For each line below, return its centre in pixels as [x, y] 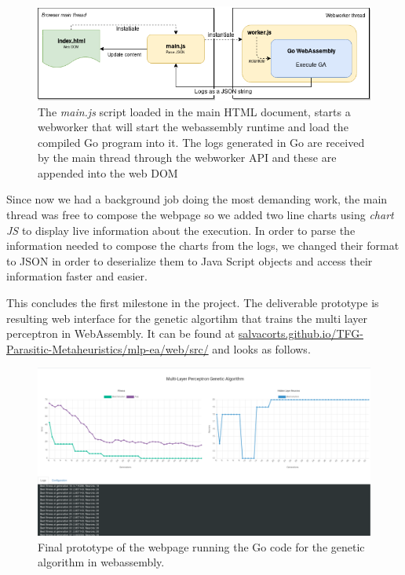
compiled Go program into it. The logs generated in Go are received [201, 142]
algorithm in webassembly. [101, 562]
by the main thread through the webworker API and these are [187, 157]
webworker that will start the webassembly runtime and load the [193, 127]
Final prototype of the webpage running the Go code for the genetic [201, 546]
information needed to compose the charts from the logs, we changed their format [203, 245]
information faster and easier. [77, 276]
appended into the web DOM [108, 172]
